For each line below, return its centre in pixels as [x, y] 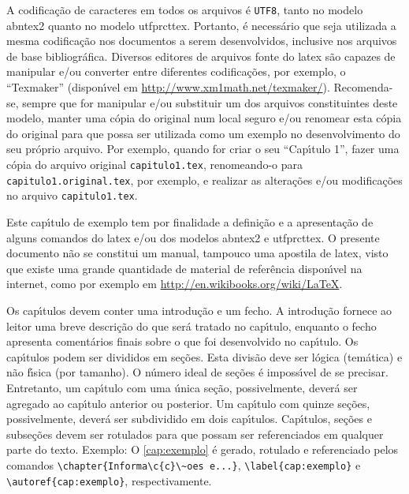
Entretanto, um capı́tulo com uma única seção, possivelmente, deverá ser [182, 387]
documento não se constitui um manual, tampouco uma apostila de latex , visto [197, 253]
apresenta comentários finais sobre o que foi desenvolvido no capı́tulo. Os [182, 341]
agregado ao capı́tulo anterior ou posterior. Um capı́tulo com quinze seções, [188, 403]
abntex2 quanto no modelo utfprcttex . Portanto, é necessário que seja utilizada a [201, 25]
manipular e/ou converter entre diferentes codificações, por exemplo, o [176, 71]
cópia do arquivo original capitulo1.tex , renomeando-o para [154, 164]
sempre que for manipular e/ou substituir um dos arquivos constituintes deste [210, 102]
